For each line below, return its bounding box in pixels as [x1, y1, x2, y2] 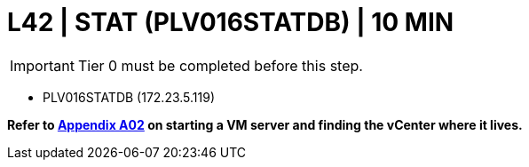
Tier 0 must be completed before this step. [77, 56, 363, 75]
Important [10, 56, 75, 75]
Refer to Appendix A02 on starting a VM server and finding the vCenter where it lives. [7, 116, 523, 132]
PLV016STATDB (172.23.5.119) [43, 89, 216, 105]
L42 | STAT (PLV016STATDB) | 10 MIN [7, 7, 454, 37]
